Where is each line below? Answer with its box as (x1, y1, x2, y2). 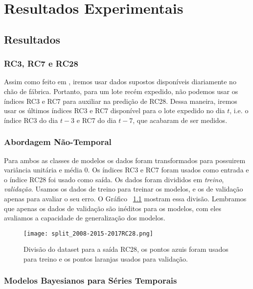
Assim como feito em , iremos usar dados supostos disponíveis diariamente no (4, 76, 236, 87)
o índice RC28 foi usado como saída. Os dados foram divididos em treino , (4, 174, 224, 184)
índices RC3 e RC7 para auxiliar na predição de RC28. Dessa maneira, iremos (4, 96, 237, 106)
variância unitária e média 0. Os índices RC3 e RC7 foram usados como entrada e (4, 165, 249, 175)
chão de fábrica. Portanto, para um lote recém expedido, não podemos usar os (4, 86, 238, 96)
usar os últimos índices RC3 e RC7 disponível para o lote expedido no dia (4, 105, 225, 116)
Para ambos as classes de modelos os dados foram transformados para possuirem (4, 155, 246, 165)
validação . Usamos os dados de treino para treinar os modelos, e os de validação (4, 184, 243, 194)
